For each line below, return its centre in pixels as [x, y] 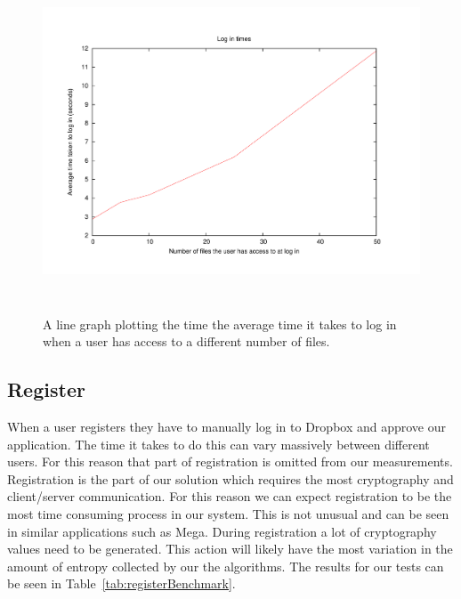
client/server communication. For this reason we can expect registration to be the [230, 496]
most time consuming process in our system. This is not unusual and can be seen [228, 513]
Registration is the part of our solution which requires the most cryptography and [230, 478]
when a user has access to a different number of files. [186, 341]
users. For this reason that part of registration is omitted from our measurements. [230, 461]
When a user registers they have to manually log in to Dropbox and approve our [227, 426]
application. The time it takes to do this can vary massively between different [218, 444]
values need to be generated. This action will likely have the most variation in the [230, 549]
